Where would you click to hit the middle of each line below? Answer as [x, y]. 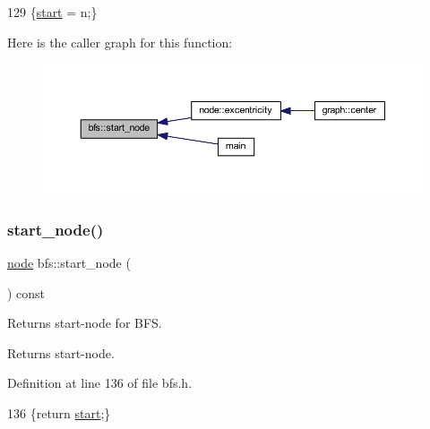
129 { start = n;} [52, 12]
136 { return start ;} [59, 413]
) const [26, 292]
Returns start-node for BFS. [85, 323]
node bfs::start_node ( [69, 263]
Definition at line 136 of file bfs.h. [100, 383]
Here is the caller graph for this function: [120, 42]
